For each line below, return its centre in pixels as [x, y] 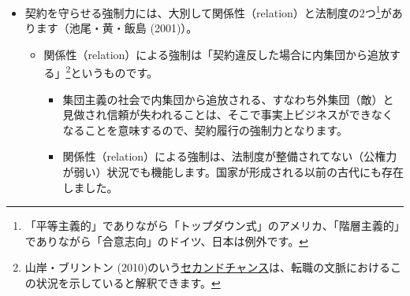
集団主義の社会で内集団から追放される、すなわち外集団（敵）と [228, 99]
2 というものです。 [112, 72]
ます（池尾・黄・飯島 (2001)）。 [117, 28]
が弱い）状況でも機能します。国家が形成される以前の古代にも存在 [233, 172]
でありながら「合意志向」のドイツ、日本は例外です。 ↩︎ [166, 240]
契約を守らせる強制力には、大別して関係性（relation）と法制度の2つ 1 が [208, 11]
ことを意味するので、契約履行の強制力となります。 [216, 129]
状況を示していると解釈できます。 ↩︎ [128, 283]
